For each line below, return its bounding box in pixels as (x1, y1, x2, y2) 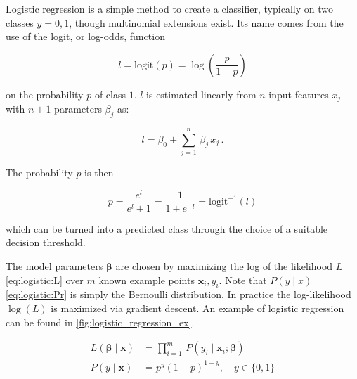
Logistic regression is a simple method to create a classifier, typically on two (6, 1, 333, 15)
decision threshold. (6, 235, 86, 250)
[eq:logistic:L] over (6, 272, 84, 287)
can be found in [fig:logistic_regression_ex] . (6, 314, 195, 329)
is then (84, 165, 114, 180)
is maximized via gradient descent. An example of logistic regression (51, 301, 344, 316)
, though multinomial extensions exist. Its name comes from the (69, 15, 344, 30)
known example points (98, 272, 195, 287)
